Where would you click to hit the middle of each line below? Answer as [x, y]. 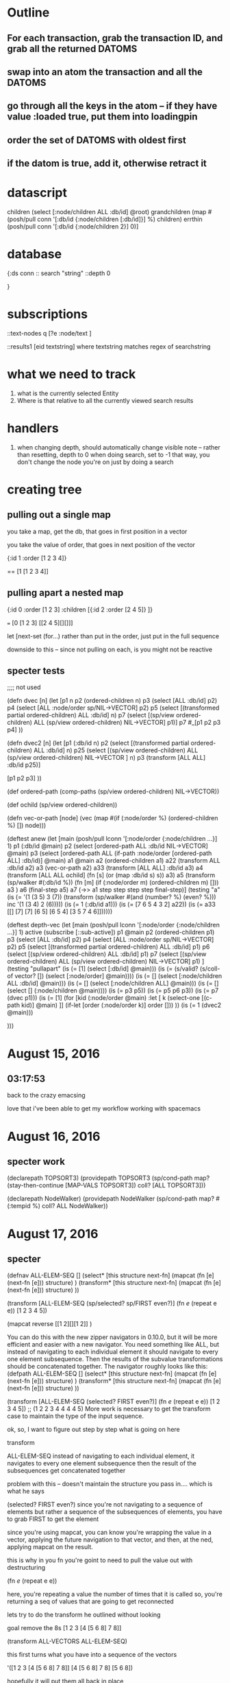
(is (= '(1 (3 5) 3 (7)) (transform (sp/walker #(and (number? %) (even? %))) [112, 897]
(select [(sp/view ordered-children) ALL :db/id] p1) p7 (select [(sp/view [107, 954]
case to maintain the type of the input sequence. [76, 1416]
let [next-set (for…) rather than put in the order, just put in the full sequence [113, 636]
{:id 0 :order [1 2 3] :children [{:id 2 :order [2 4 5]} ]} [80, 610]
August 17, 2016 [53, 1234]
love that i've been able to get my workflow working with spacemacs [104, 1109]
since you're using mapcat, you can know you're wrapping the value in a [110, 1533]
